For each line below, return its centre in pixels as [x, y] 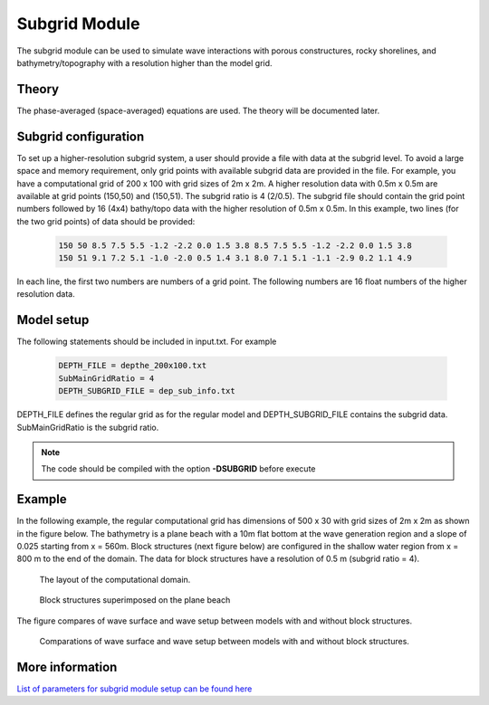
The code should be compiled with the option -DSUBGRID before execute [178, 469]
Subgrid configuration [81, 136]
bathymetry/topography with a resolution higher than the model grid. [144, 62]
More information [67, 667]
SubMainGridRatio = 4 [106, 378]
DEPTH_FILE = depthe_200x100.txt [133, 366]
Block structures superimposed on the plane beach [135, 600]
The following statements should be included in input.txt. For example [147, 342]
